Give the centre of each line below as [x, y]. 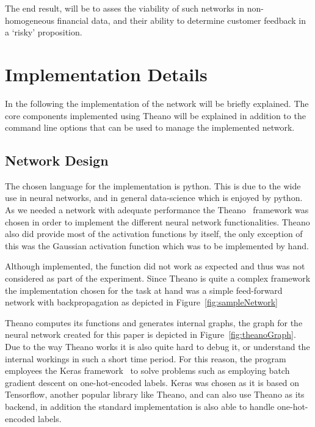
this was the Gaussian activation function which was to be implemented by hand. [157, 245]
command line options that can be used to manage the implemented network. [150, 127]
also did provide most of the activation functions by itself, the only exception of [154, 234]
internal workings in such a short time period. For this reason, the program [146, 358]
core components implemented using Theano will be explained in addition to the [155, 115]
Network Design [57, 160]
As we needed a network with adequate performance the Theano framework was [157, 210]
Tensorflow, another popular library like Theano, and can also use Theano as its [155, 394]
